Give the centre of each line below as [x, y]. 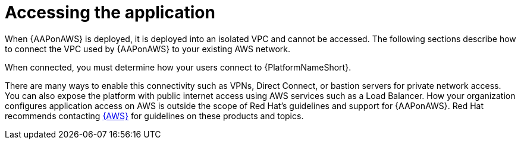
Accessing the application [110, 12]
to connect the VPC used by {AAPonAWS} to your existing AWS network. [148, 49]
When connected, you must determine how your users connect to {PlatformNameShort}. [178, 67]
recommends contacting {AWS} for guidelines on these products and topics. [154, 116]
